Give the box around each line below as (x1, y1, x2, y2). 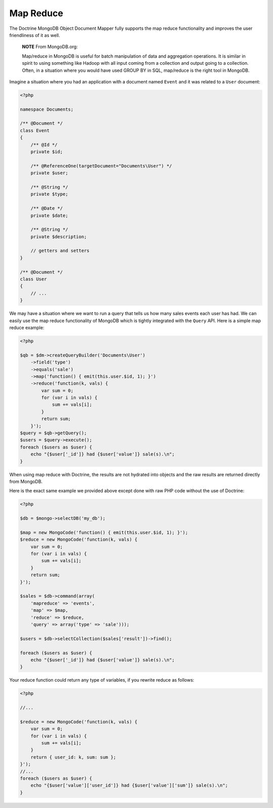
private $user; (30, 170, 68, 176)
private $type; (30, 191, 68, 197)
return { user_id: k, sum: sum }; (30, 754, 116, 760)
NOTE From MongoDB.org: (22, 43, 78, 50)
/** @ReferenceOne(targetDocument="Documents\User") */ (30, 163, 172, 169)
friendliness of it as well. (9, 32, 60, 38)
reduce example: (9, 324, 44, 331)
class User (20, 276, 47, 282)
